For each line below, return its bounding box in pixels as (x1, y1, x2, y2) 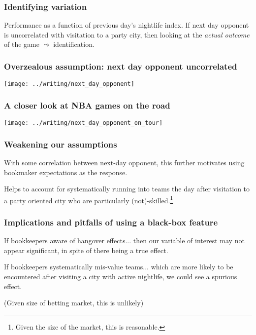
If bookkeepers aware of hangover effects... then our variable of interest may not (4, 235, 245, 246)
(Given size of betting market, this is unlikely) (4, 298, 144, 308)
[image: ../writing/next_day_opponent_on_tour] (4, 119, 163, 127)
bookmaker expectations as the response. (4, 167, 128, 177)
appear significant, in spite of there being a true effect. (4, 245, 168, 255)
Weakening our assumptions (4, 138, 117, 150)
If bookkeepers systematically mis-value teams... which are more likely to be (4, 261, 233, 272)
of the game (4, 39, 39, 49)
